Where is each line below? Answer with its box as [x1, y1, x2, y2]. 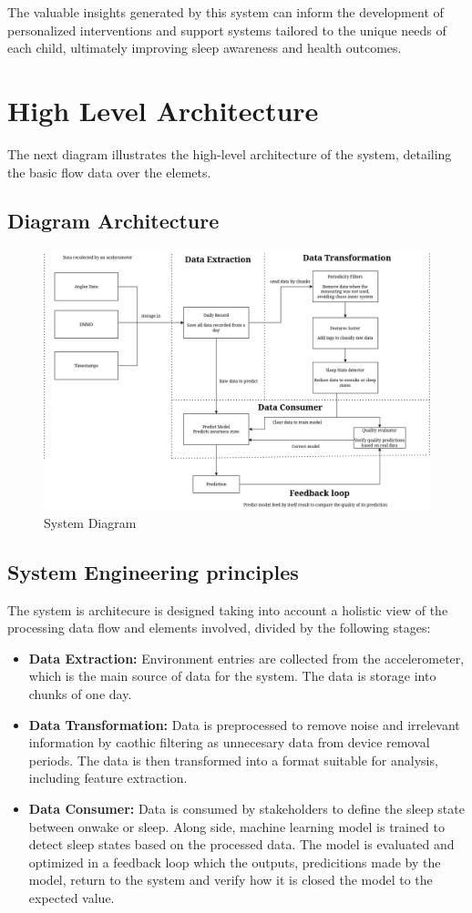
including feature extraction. [28, 768, 188, 787]
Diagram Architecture [7, 207, 220, 235]
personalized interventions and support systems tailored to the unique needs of [7, 20, 446, 39]
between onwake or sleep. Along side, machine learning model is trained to [28, 817, 445, 836]
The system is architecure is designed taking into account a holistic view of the [7, 600, 448, 619]
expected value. [28, 888, 115, 907]
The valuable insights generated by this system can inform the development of [7, 3, 444, 21]
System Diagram [44, 512, 137, 532]
